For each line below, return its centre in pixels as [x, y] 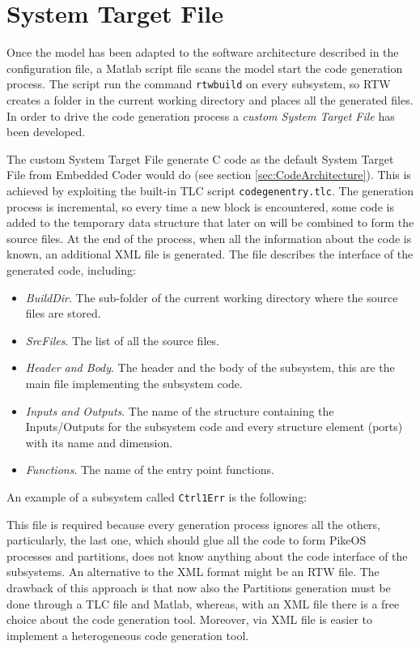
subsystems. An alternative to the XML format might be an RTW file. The [193, 572]
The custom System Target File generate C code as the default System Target [200, 158]
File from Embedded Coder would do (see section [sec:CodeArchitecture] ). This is [209, 175]
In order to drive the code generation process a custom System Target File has [201, 115]
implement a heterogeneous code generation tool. [128, 635]
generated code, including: [71, 269]
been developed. [46, 132]
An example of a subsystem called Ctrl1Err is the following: [157, 496]
